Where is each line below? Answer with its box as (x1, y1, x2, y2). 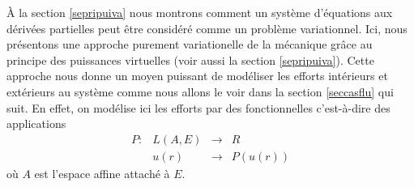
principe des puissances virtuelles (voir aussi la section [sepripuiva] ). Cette (6, 51, 374, 68)
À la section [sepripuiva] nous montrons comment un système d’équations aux (6, 4, 393, 20)
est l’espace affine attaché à (34, 164, 170, 181)
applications (6, 115, 66, 132)
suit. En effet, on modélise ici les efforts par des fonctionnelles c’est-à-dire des (6, 99, 391, 116)
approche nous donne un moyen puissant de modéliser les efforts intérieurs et (6, 67, 388, 84)
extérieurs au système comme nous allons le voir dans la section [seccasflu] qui (6, 83, 394, 100)
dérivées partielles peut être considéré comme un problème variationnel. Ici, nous (6, 19, 408, 36)
